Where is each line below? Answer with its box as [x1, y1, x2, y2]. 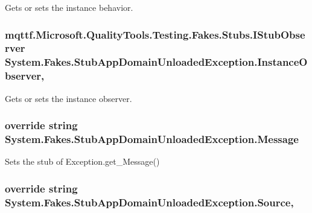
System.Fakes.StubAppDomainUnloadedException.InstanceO [5, 54, 308, 69]
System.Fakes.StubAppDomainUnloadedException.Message [5, 132, 299, 147]
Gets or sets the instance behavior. [5, 1, 133, 13]
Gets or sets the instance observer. [5, 92, 132, 104]
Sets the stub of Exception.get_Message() [5, 155, 160, 168]
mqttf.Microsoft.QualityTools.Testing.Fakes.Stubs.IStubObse [5, 27, 305, 42]
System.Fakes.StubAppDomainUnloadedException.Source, [5, 194, 294, 209]
